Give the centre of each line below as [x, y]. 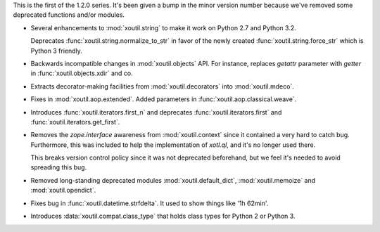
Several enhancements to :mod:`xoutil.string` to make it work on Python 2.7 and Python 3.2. [163, 27]
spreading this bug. [59, 167]
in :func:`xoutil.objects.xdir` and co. [82, 73]
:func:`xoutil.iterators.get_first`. [75, 122]
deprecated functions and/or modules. [69, 15]
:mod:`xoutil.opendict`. [63, 191]
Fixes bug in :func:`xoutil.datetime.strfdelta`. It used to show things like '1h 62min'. [150, 203]
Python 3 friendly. [56, 51]
